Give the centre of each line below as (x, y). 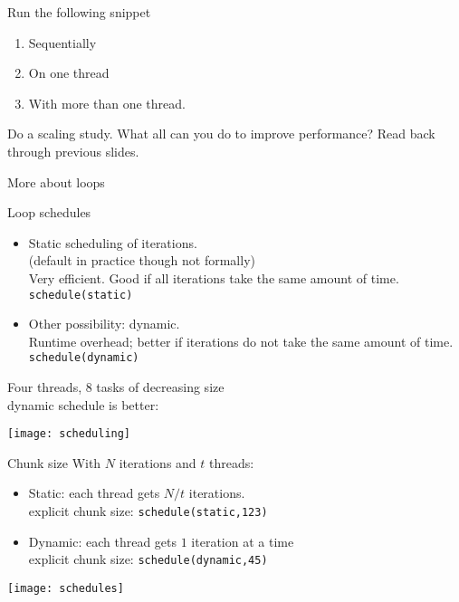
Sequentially (62, 42)
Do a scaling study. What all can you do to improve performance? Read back (221, 134)
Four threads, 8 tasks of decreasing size (116, 387)
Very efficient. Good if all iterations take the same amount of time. (214, 277)
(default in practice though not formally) (142, 260)
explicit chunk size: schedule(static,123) (148, 511)
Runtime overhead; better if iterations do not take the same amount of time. (241, 341)
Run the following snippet (79, 12)
